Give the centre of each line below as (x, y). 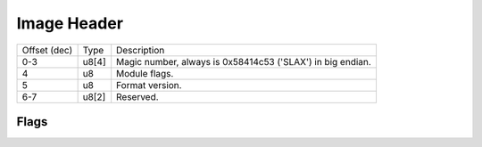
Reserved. (138, 96)
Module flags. (145, 73)
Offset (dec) (47, 50)
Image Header (70, 23)
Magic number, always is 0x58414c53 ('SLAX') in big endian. (244, 61)
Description (141, 50)
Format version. (149, 85)
